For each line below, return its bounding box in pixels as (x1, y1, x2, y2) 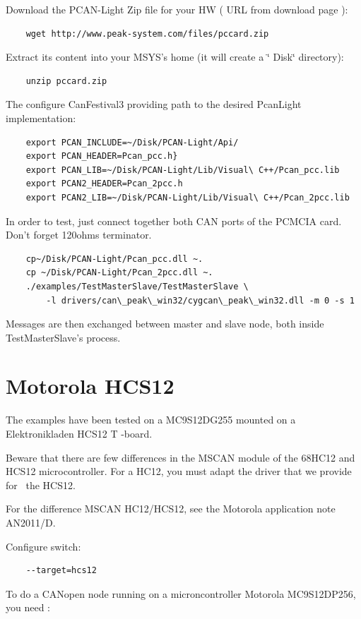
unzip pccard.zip (25, 76, 107, 86)
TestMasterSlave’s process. (6, 330, 121, 344)
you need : (6, 600, 50, 615)
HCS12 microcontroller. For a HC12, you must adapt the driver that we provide (6, 464, 352, 479)
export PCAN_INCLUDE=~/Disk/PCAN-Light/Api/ (25, 137, 239, 148)
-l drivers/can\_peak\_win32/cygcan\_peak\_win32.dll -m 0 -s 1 (46, 295, 355, 306)
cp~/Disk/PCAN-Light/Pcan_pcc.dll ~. (25, 253, 203, 264)
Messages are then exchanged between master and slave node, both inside (6, 316, 324, 331)
